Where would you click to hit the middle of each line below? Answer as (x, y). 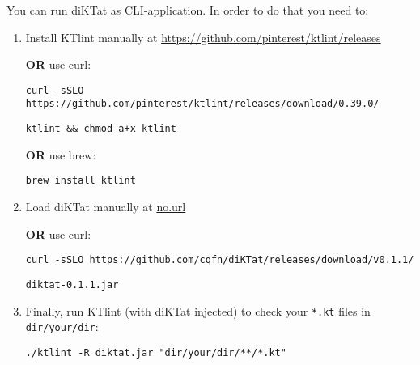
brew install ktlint (81, 181)
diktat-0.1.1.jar (72, 284)
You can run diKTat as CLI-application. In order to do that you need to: (188, 10)
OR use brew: (61, 154)
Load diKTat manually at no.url (106, 206)
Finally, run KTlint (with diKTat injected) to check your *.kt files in (198, 310)
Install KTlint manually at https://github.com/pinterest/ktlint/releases (203, 37)
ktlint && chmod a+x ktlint (101, 129)
